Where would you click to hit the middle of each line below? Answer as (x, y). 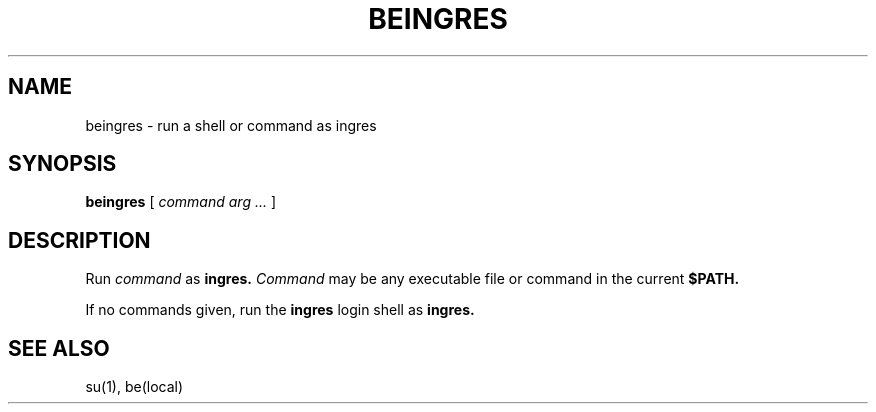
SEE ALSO (59, 348)
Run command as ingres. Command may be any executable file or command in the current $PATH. (412, 279)
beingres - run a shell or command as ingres (231, 125)
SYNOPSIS (62, 164)
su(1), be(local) (134, 387)
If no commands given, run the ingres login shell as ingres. (280, 310)
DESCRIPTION (79, 240)
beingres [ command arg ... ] (181, 202)
